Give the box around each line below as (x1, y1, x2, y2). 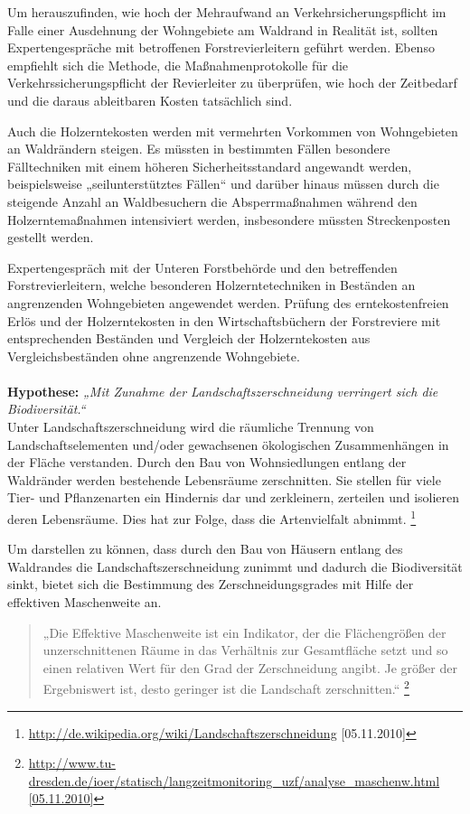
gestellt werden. (7, 228, 94, 247)
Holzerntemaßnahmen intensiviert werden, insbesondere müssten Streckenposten (7, 210, 451, 229)
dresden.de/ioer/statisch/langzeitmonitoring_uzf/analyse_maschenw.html (28, 771, 440, 790)
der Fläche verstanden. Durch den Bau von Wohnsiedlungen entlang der (7, 453, 407, 472)
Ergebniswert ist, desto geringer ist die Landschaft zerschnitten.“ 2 (42, 677, 409, 698)
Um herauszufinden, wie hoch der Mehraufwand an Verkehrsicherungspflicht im (7, 3, 446, 21)
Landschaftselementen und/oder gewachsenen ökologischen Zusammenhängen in (7, 435, 449, 454)
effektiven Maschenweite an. (7, 593, 162, 612)
